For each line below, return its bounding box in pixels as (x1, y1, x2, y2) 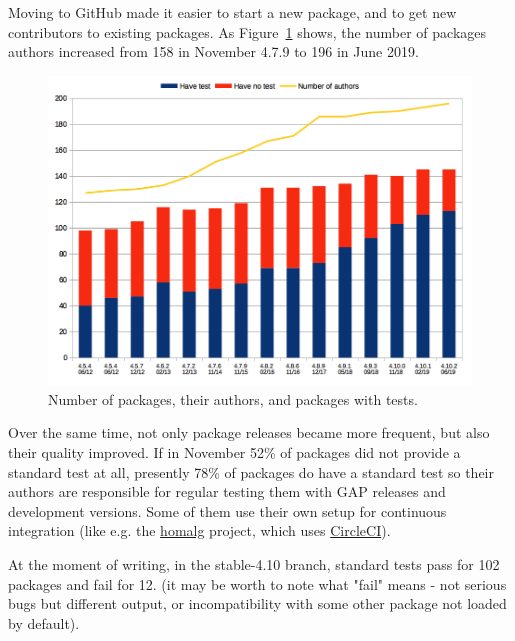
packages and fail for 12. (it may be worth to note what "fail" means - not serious (8, 573, 507, 594)
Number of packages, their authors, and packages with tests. (48, 388, 418, 409)
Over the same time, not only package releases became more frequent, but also (8, 422, 490, 443)
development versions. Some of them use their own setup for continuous (8, 500, 447, 521)
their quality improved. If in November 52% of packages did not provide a (8, 441, 461, 462)
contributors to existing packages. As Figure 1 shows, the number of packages (8, 21, 487, 42)
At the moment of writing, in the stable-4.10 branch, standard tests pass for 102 (8, 553, 500, 574)
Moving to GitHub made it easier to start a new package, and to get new (8, 2, 457, 22)
